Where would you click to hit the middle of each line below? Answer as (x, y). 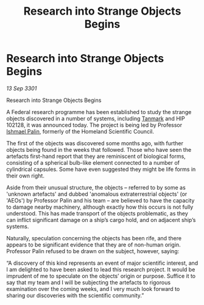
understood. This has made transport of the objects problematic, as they (97, 213)
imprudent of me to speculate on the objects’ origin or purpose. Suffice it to (101, 276)
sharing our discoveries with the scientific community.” (75, 295)
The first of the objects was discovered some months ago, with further (95, 143)
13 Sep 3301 (22, 88)
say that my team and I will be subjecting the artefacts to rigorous (89, 282)
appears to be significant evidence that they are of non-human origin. (93, 245)
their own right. (25, 176)
